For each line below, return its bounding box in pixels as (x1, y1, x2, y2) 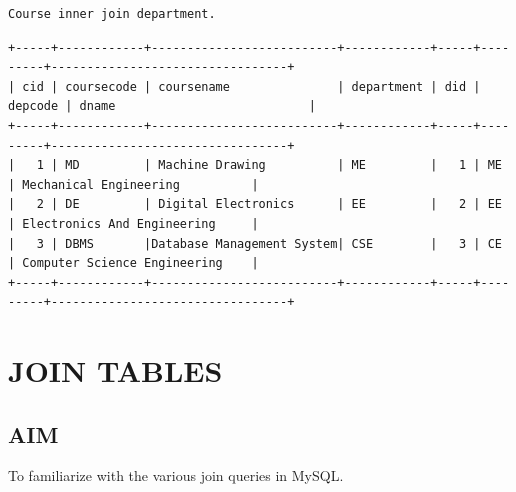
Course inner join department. (8, 7, 216, 21)
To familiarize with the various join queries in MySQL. (8, 465, 344, 486)
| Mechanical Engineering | (8, 177, 259, 192)
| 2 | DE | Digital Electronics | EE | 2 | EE (8, 197, 502, 212)
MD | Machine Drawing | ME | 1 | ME (65, 158, 502, 173)
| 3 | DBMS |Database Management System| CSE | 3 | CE (8, 236, 502, 251)
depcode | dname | (8, 99, 316, 114)
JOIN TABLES (8, 350, 223, 391)
